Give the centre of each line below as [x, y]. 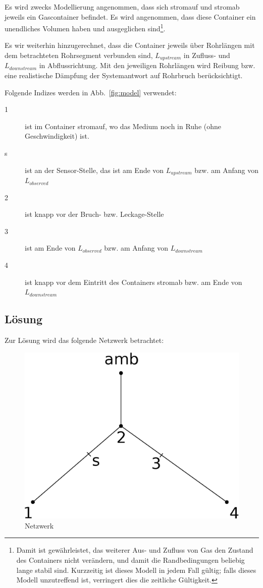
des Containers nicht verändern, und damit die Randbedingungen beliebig [130, 560]
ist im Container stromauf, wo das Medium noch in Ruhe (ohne [123, 126]
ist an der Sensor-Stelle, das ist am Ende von [94, 170]
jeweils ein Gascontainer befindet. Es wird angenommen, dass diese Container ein [130, 16]
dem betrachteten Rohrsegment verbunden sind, [79, 55]
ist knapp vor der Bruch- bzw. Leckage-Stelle [94, 214]
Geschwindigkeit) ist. [57, 136]
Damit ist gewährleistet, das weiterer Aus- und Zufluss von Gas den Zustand [135, 550]
